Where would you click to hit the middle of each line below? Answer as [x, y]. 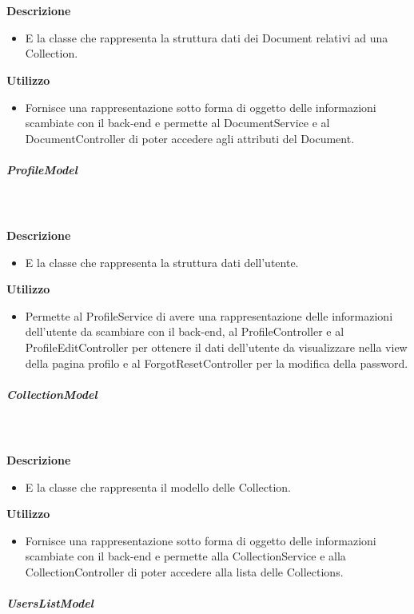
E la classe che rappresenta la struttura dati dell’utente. [162, 262]
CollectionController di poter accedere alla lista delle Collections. [184, 571]
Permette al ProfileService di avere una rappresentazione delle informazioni [209, 315]
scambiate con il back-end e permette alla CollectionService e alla [185, 556]
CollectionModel [52, 394]
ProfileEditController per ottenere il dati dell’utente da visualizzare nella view [216, 347]
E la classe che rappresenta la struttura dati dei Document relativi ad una [207, 37]
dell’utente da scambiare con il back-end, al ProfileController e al [185, 331]
